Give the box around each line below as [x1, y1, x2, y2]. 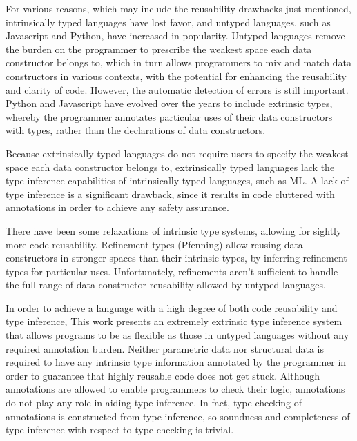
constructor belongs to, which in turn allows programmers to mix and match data [6, 55, 352, 70]
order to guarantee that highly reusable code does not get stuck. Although [6, 368, 320, 382]
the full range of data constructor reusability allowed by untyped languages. [6, 277, 326, 292]
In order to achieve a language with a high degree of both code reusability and [6, 300, 338, 315]
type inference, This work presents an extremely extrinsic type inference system [6, 314, 342, 329]
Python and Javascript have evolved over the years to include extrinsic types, [6, 96, 333, 110]
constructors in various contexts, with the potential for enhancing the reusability [6, 68, 347, 83]
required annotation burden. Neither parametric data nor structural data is [6, 341, 325, 355]
